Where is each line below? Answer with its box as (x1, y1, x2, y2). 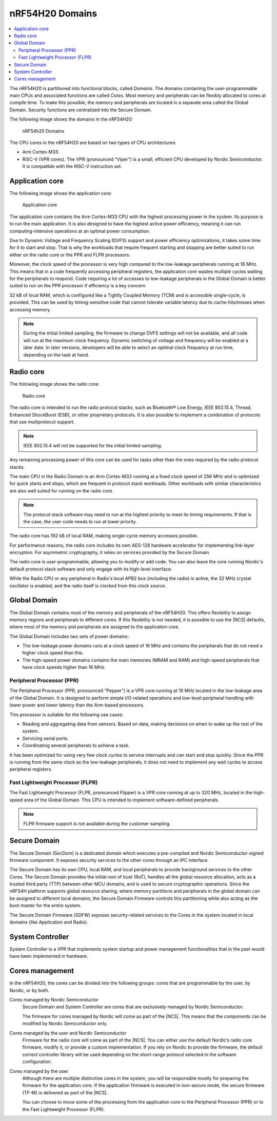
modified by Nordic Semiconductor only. (22, 1020, 108, 1027)
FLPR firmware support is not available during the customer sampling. (23, 820, 171, 827)
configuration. (22, 1058, 52, 1065)
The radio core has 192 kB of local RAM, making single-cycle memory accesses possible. (9, 533, 199, 539)
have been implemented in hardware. (9, 953, 88, 959)
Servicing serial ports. (22, 735, 69, 741)
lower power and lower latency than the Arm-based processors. (9, 702, 145, 708)
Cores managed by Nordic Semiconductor (9, 997, 99, 1003)
